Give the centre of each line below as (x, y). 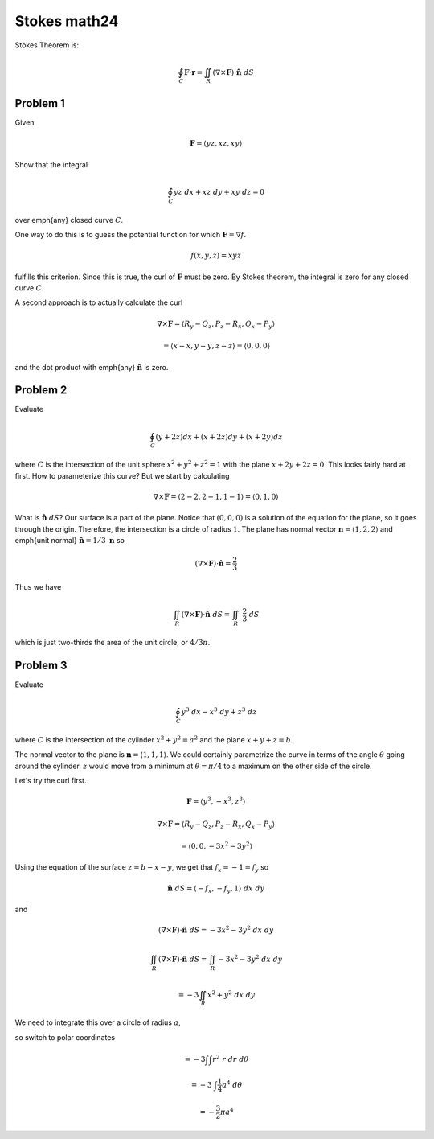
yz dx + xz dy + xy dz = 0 (219, 192)
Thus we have (38, 587)
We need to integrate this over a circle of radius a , (98, 1022)
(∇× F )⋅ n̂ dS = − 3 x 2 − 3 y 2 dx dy (216, 929)
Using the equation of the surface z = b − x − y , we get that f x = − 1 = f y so (142, 868)
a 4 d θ (232, 1084)
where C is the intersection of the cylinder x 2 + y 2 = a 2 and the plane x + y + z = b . (154, 739)
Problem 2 (41, 390)
